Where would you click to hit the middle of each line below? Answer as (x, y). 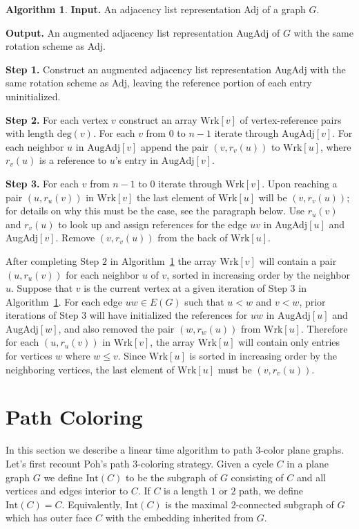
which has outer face (49, 518)
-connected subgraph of (285, 504)
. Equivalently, (92, 504)
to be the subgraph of (171, 477)
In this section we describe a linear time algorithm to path (129, 450)
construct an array (158, 119)
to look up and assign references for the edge (153, 224)
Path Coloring (74, 417)
